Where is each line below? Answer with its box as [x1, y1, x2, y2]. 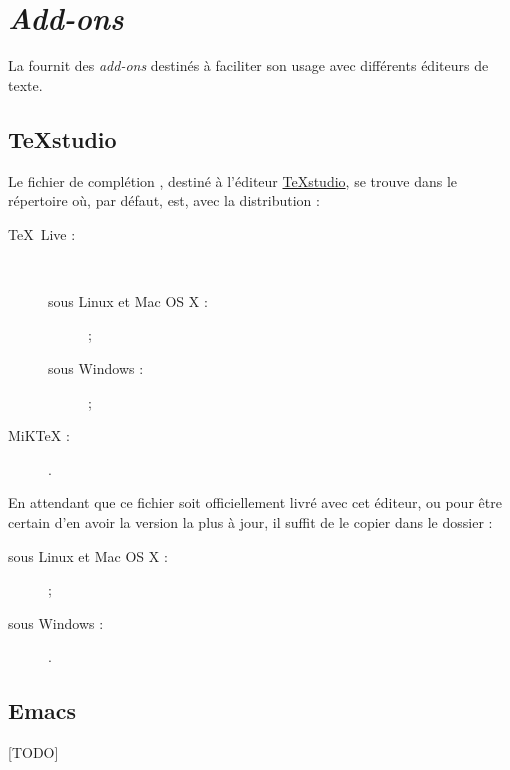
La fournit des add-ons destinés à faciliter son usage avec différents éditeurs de [8, 55, 489, 76]
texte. [8, 74, 43, 95]
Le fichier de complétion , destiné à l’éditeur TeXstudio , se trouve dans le [8, 170, 457, 191]
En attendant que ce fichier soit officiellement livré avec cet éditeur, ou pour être [8, 492, 502, 513]
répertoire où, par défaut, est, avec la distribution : [8, 190, 320, 211]
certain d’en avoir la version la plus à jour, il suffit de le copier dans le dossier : [8, 512, 493, 533]
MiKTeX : [8, 425, 70, 446]
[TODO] [8, 742, 59, 763]
